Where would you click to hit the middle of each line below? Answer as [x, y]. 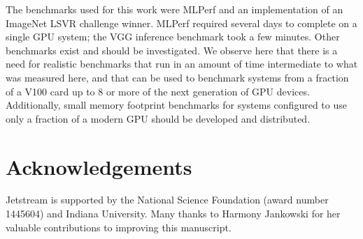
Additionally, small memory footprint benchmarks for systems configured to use [176, 105]
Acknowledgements [99, 166]
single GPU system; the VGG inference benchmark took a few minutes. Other [173, 37]
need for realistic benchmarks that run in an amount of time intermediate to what [182, 64]
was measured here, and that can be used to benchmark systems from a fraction [177, 77]
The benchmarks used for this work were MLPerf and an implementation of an [175, 9]
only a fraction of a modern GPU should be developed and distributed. [158, 118]
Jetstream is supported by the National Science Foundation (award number [167, 200]
